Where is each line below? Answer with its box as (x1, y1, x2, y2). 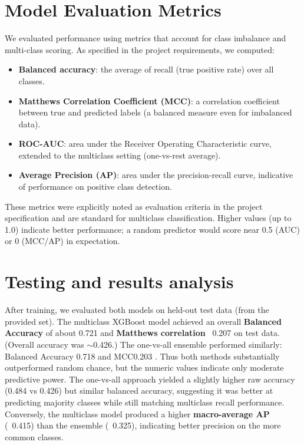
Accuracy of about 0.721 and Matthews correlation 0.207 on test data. (5, 327, 280, 339)
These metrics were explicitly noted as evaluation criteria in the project (5, 200, 263, 212)
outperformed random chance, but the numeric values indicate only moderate (5, 361, 284, 374)
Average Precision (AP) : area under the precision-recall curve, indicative (18, 169, 293, 181)
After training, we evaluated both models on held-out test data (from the (5, 304, 269, 316)
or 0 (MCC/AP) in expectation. (5, 235, 120, 247)
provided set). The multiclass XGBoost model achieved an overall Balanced (5, 315, 282, 327)
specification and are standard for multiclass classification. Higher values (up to (5, 212, 292, 224)
